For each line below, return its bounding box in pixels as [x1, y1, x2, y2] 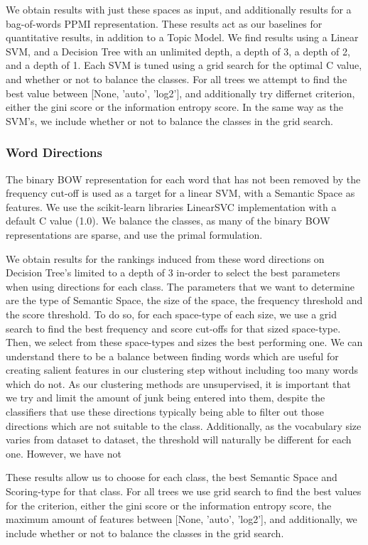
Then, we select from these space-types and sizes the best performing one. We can [6, 335, 363, 350]
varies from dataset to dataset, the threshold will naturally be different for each [6, 432, 352, 447]
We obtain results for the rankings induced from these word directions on [6, 251, 325, 266]
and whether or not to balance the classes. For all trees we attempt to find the [6, 71, 347, 86]
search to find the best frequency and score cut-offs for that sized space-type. [6, 320, 341, 335]
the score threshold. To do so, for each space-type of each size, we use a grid [6, 306, 337, 321]
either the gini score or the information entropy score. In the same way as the [6, 99, 343, 114]
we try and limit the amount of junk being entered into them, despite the [6, 390, 325, 405]
